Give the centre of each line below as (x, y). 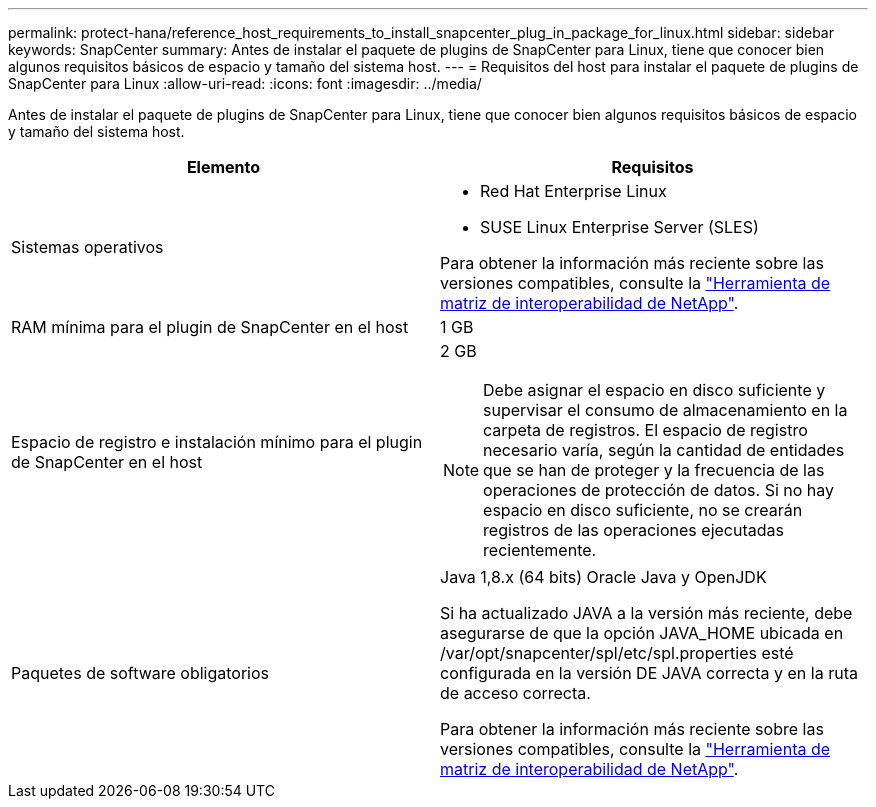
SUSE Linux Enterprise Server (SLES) (619, 227)
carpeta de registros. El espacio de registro (645, 430)
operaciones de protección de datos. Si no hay (659, 490)
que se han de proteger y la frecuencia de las (654, 470)
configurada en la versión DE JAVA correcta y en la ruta (649, 673)
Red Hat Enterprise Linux (573, 191)
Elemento (223, 167)
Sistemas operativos (87, 247)
